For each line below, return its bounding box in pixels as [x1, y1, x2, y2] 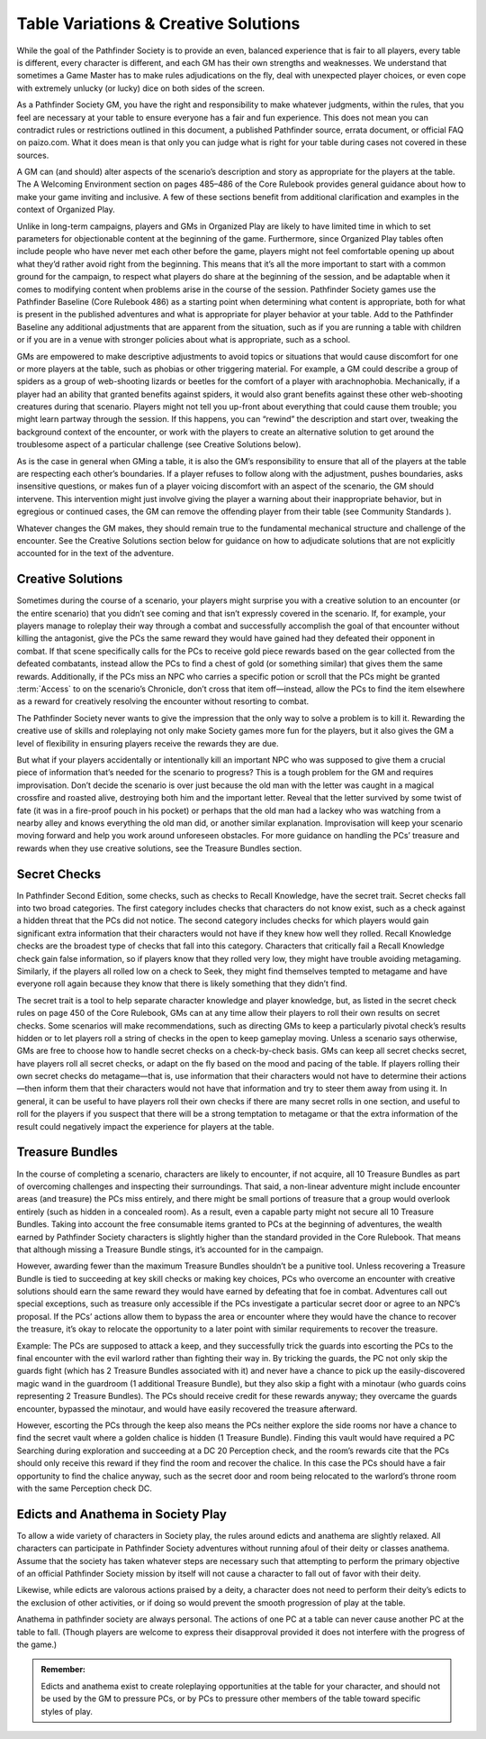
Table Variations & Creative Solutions [16, 14, 301, 33]
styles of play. [40, 1706, 94, 1716]
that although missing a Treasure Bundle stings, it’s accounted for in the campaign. [16, 1244, 324, 1255]
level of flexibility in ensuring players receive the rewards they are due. [16, 737, 279, 748]
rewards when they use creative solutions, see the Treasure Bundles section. [16, 843, 302, 854]
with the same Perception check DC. [16, 1483, 153, 1494]
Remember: [40, 1664, 85, 1675]
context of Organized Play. [16, 204, 116, 215]
